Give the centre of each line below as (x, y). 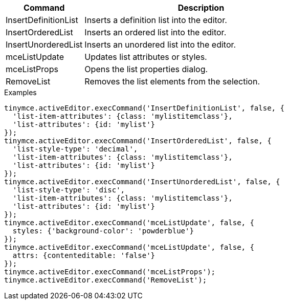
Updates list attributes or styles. (146, 57)
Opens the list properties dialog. (146, 69)
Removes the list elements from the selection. (172, 81)
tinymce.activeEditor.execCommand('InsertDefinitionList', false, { (144, 108)
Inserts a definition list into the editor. (156, 20)
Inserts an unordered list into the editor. (160, 45)
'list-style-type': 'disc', (69, 190)
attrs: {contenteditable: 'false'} (84, 255)
